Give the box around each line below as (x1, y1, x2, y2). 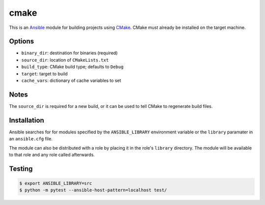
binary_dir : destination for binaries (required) (21, 50, 118, 56)
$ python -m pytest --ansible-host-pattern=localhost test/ (19, 187, 167, 193)
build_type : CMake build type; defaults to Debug (21, 64, 124, 70)
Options (9, 37, 34, 46)
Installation (9, 116, 44, 125)
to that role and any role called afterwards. (9, 152, 95, 157)
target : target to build (21, 71, 68, 77)
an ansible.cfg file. (9, 136, 53, 142)
